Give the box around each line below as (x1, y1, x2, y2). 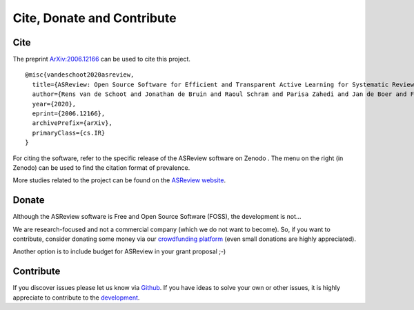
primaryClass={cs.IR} (32, 128, 106, 137)
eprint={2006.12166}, (32, 110, 106, 117)
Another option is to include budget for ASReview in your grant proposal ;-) (12, 247, 226, 255)
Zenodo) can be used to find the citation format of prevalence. (12, 163, 190, 172)
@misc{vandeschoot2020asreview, (25, 71, 135, 79)
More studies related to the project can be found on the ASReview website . (12, 176, 226, 184)
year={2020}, (32, 100, 77, 108)
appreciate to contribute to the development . (12, 293, 140, 302)
